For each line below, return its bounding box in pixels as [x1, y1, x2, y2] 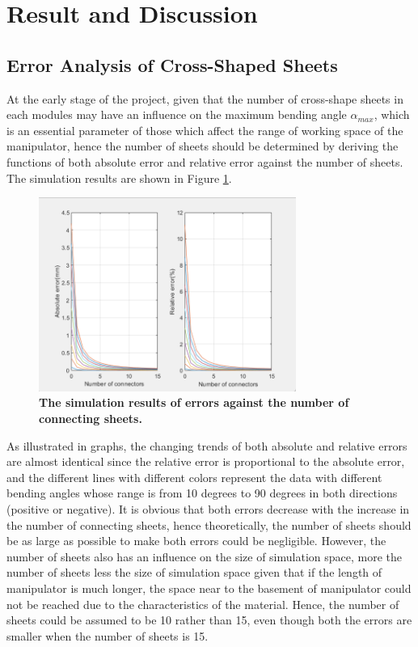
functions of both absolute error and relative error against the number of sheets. [6, 153, 403, 170]
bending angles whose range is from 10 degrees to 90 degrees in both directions [6, 484, 398, 501]
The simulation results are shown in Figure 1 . [6, 169, 232, 186]
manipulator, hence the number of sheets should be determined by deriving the [6, 137, 399, 154]
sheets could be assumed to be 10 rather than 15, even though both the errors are [6, 611, 412, 628]
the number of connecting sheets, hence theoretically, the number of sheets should [6, 516, 412, 533]
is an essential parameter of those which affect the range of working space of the [6, 121, 403, 138]
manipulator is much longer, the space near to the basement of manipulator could [6, 579, 412, 596]
